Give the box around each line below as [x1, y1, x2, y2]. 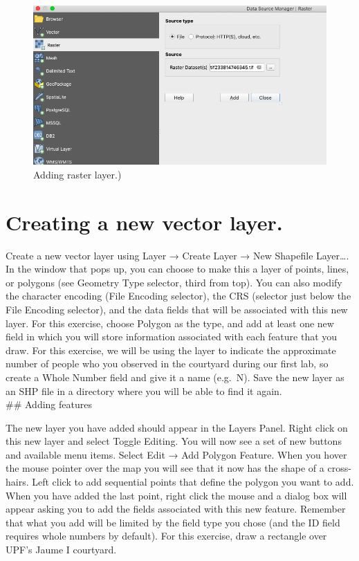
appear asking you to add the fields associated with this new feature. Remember [6, 502, 346, 516]
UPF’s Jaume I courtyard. [6, 542, 117, 557]
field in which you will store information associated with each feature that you [6, 329, 338, 344]
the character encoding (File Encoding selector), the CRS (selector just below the [6, 288, 351, 303]
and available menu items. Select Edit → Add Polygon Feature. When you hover [6, 447, 347, 461]
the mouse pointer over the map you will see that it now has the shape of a [6, 461, 324, 475]
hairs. [6, 475, 29, 489]
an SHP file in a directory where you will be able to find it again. [6, 383, 282, 398]
